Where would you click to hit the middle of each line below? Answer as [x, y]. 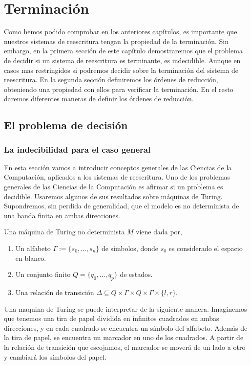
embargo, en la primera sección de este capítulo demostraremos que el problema [123, 51]
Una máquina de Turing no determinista [64, 232]
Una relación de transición [55, 292]
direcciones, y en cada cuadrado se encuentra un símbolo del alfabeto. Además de [126, 328]
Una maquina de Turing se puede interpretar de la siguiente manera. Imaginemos [125, 308]
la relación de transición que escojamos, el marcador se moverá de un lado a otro [125, 347]
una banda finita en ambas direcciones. [62, 215]
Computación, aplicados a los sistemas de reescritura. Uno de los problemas [117, 177]
